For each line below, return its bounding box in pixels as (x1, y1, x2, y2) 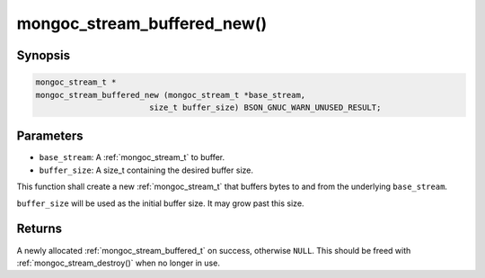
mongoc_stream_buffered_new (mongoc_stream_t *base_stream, (35, 90, 306, 100)
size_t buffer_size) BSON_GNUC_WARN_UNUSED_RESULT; (148, 102, 382, 112)
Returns (16, 221, 63, 237)
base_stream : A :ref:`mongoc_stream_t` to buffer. (39, 152, 225, 163)
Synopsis (16, 48, 71, 63)
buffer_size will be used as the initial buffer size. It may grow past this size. (16, 198, 304, 209)
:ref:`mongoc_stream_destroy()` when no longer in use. (16, 257, 220, 268)
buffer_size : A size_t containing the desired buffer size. (39, 165, 253, 175)
